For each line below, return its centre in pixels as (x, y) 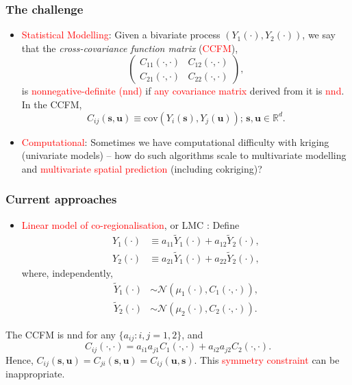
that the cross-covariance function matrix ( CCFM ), (130, 48)
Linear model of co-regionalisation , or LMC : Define (130, 224)
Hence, (20, 359)
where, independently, (67, 272)
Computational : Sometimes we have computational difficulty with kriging (175, 141)
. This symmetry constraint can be (267, 359)
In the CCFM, (52, 104)
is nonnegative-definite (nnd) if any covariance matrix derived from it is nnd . (183, 91)
